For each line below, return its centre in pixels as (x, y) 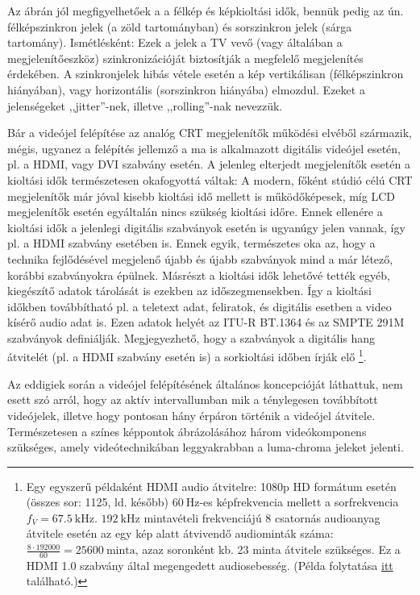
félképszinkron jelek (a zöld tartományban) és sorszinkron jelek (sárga (180, 26)
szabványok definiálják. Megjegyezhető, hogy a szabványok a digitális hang (191, 337)
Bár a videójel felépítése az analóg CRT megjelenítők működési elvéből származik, (210, 133)
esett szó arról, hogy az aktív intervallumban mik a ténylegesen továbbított (193, 399)
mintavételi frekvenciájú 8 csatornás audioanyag (262, 517)
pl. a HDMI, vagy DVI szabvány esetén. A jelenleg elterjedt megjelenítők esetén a (209, 164)
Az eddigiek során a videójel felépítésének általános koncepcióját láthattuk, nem (205, 383)
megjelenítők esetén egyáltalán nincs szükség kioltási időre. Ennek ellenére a (195, 212)
